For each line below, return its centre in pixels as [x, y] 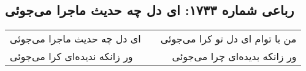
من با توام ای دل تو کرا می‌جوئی [228, 39]
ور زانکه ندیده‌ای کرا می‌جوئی [71, 56]
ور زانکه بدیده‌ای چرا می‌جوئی [234, 56]
